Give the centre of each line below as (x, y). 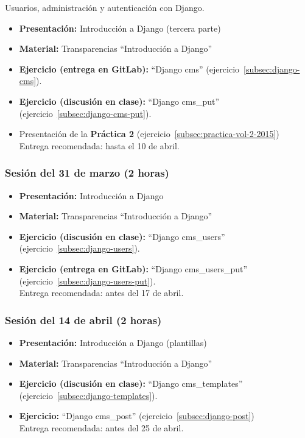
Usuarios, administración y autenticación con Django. (105, 7)
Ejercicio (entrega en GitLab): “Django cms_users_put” (133, 268)
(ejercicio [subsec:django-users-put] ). (87, 281)
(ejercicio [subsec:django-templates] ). (88, 395)
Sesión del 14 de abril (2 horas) (83, 320)
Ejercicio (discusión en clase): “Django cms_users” (122, 236)
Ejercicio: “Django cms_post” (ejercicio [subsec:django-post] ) (137, 416)
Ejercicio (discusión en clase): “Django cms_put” (119, 101)
